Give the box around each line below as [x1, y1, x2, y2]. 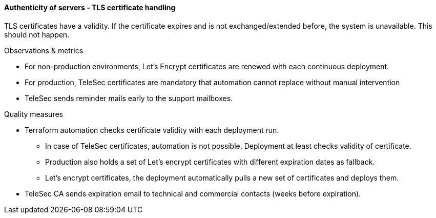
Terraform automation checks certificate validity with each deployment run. [25, 125, 279, 134]
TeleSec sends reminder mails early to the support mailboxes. [25, 93, 233, 103]
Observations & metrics [4, 46, 84, 55]
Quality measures [4, 109, 63, 118]
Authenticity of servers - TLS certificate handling [4, 3, 176, 12]
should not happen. [4, 30, 70, 39]
